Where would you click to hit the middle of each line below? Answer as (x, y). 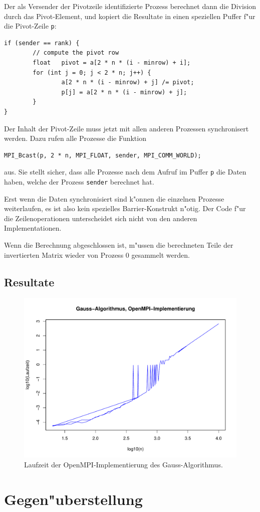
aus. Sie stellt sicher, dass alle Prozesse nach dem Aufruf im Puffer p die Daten (125, 172)
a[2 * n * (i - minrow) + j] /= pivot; (128, 82)
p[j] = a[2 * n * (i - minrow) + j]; (124, 92)
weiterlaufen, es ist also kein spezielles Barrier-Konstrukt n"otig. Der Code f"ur (125, 208)
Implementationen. (33, 228)
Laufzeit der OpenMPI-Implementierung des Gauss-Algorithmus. (123, 465)
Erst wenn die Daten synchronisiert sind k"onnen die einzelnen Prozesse (114, 198)
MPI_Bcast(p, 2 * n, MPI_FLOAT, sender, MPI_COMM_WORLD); (103, 155)
